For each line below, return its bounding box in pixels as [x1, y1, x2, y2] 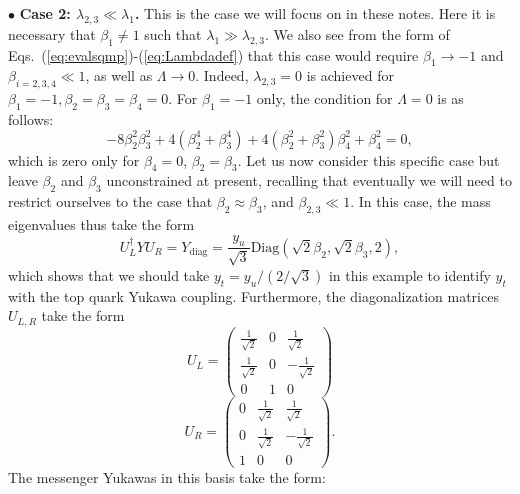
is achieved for [306, 65, 394, 86]
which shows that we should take [8, 264, 210, 285]
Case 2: [19, 3, 71, 23]
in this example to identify [328, 264, 491, 285]
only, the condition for [256, 88, 393, 109]
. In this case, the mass [350, 191, 491, 212]
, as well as [85, 65, 153, 86]
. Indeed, [195, 65, 249, 86]
